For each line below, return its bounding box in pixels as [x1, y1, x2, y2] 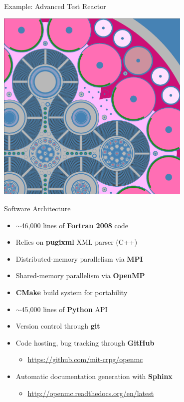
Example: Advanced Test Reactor [4, 1, 106, 11]
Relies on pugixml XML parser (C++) [15, 237, 138, 247]
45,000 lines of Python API [21, 304, 108, 314]
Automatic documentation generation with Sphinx [15, 371, 173, 381]
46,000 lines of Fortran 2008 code [21, 220, 129, 230]
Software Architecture [4, 203, 71, 213]
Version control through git [15, 321, 100, 331]
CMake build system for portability [15, 287, 128, 297]
